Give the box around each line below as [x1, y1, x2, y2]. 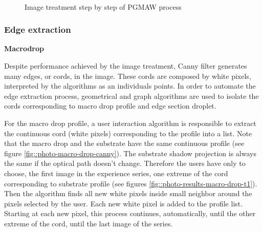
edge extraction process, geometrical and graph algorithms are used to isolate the [4, 90, 259, 101]
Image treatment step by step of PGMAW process [25, 1, 182, 12]
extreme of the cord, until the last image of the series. [4, 218, 173, 228]
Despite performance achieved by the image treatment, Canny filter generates [4, 60, 247, 71]
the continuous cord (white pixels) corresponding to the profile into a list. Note [4, 128, 252, 138]
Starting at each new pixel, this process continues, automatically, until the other [4, 208, 256, 219]
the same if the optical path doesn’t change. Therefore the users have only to [4, 158, 246, 168]
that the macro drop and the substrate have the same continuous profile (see [4, 138, 245, 149]
